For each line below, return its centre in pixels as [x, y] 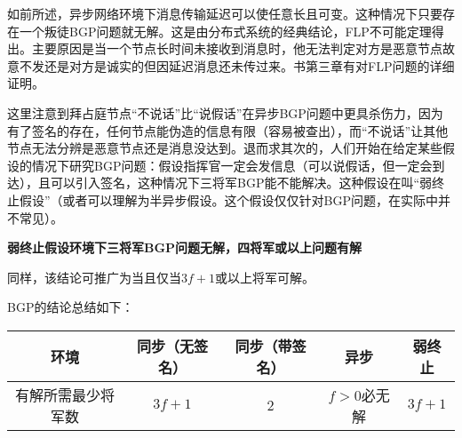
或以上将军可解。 [265, 277]
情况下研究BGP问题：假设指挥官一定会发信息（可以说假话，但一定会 [232, 165]
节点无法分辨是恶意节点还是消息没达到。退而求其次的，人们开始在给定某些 [225, 148]
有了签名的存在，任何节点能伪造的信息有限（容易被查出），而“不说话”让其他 [228, 130]
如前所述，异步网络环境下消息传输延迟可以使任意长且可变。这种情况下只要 [225, 13]
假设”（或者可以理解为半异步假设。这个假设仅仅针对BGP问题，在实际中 [229, 199]
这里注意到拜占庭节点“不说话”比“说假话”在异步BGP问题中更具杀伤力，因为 [225, 112]
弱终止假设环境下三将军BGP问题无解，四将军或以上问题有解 [185, 247]
